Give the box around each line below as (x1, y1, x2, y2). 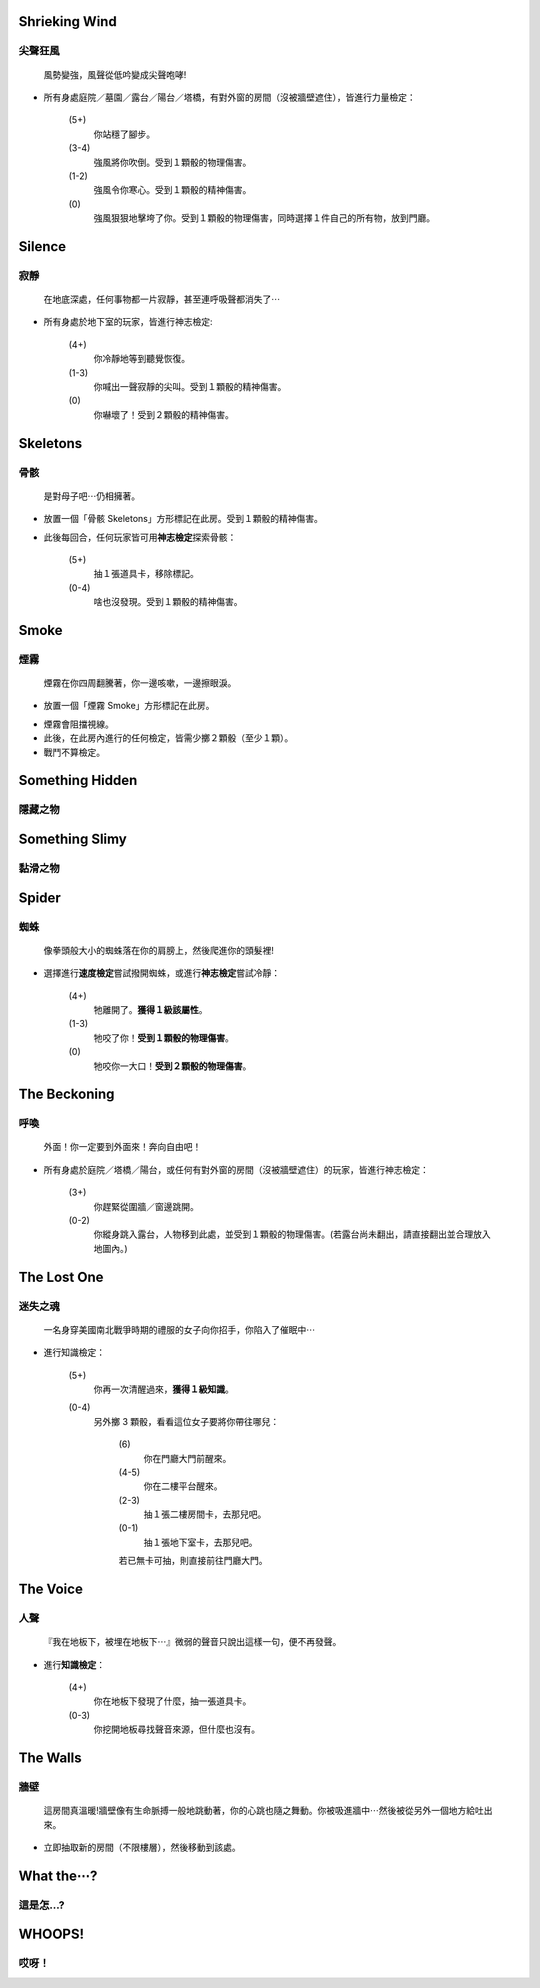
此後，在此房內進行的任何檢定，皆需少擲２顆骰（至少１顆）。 (43, 732, 294, 744)
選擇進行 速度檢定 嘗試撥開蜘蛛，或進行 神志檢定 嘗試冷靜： (43, 967, 280, 979)
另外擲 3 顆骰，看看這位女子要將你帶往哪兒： (93, 1415, 280, 1427)
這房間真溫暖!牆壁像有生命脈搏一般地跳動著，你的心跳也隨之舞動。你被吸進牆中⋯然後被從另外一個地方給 (43, 1805, 476, 1817)
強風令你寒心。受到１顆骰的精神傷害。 (93, 184, 252, 196)
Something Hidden (18, 772, 138, 789)
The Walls (18, 1749, 82, 1766)
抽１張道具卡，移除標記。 (93, 568, 199, 580)
